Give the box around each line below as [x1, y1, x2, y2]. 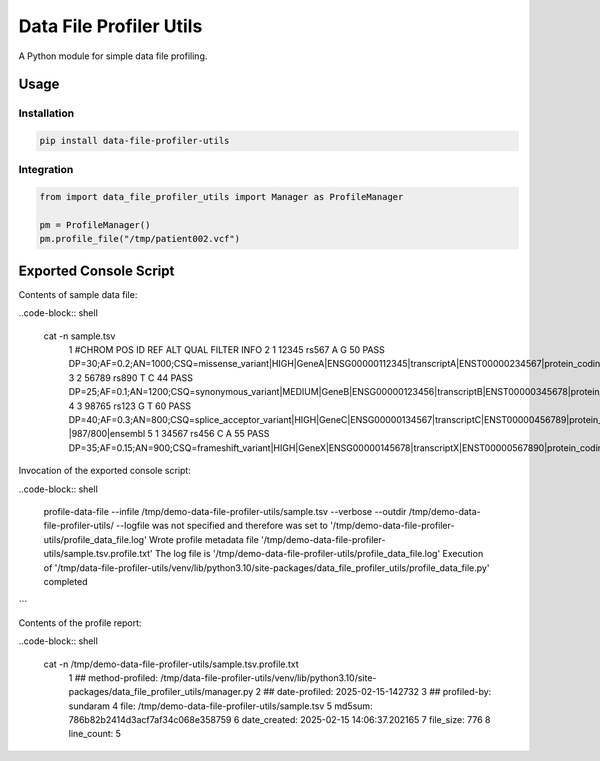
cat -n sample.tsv [43, 330, 116, 342]
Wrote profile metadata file [148, 533, 259, 545]
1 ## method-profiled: [68, 671, 159, 684]
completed [43, 575, 88, 587]
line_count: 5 [68, 728, 122, 740]
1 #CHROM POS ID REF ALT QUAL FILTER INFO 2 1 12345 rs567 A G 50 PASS [68, 344, 385, 356]
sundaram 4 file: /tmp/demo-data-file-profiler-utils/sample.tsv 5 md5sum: [68, 700, 374, 712]
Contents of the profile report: [18, 616, 142, 629]
